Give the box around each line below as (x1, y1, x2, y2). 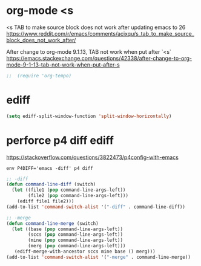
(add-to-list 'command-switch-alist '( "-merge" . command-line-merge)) (6, 254, 191, 260)
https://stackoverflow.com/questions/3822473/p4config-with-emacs (6, 154, 179, 161)
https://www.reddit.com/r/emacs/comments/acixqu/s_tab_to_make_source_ (6, 30, 195, 37)
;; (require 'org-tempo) (6, 73, 71, 79)
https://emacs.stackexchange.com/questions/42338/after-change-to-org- (6, 54, 193, 62)
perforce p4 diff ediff (6, 134, 114, 147)
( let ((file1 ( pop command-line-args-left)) (12, 187, 126, 193)
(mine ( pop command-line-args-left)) (28, 237, 123, 244)
